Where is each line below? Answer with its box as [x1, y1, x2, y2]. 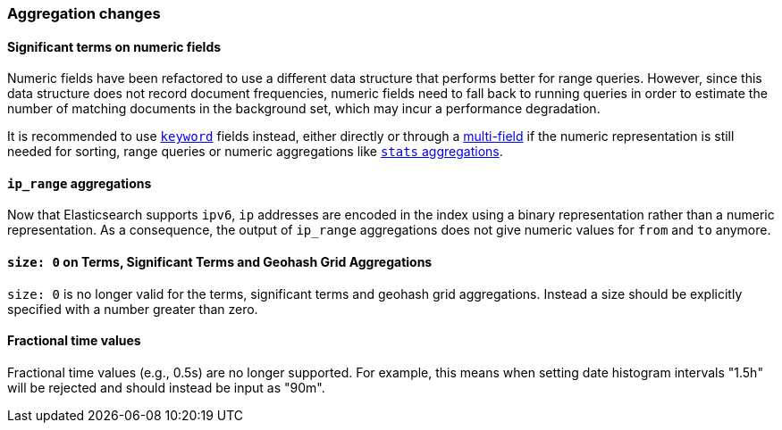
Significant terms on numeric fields [7, 38, 222, 54]
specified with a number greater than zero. [7, 301, 258, 317]
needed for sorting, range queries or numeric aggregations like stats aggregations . [7, 144, 503, 160]
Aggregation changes [7, 4, 161, 22]
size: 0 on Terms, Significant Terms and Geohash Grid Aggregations [7, 254, 433, 270]
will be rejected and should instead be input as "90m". [7, 379, 325, 395]
